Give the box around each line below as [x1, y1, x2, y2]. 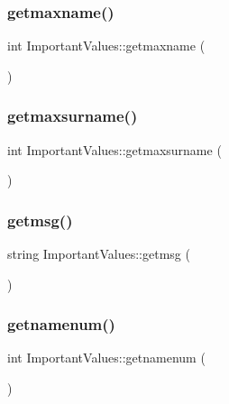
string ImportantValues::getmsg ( [7, 244, 190, 263]
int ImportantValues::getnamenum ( [7, 348, 206, 367]
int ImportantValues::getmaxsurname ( [7, 140, 222, 159]
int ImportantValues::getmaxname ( [7, 36, 206, 55]
